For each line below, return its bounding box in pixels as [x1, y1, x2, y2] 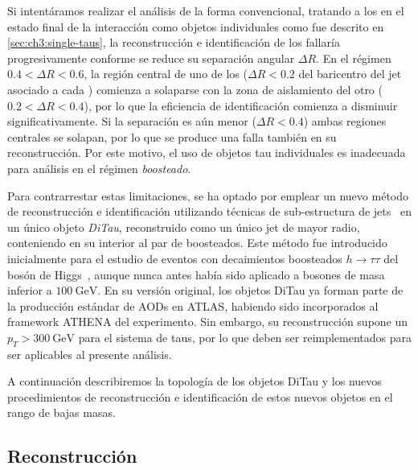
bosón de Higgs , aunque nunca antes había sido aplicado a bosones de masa [7, 266, 385, 282]
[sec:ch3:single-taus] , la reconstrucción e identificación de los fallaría [7, 34, 340, 51]
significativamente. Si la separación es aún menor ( [7, 113, 256, 130]
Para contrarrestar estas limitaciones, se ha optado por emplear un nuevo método [7, 187, 408, 204]
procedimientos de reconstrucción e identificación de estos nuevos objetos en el [7, 388, 393, 405]
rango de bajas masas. [7, 404, 116, 421]
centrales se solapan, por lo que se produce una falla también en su [7, 128, 337, 145]
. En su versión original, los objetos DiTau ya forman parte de [97, 282, 404, 299]
